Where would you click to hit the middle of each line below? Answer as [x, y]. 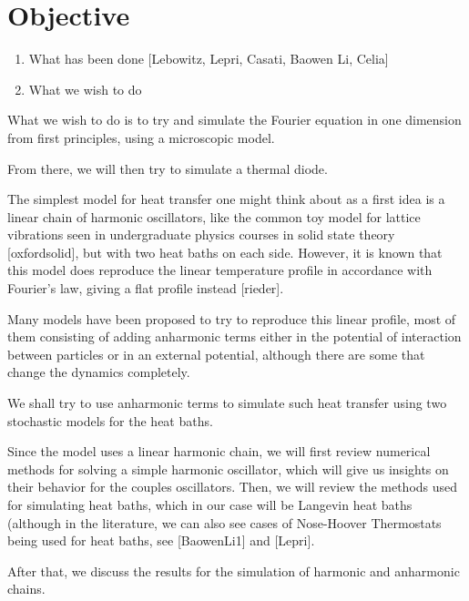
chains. [26, 589]
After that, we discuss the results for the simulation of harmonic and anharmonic [234, 570]
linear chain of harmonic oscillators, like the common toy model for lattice [214, 216]
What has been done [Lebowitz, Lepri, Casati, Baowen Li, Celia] [209, 59]
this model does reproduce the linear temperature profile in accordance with [220, 270]
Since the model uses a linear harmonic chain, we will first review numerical [219, 451]
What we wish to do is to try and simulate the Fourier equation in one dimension [234, 120]
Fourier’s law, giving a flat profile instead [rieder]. [146, 288]
